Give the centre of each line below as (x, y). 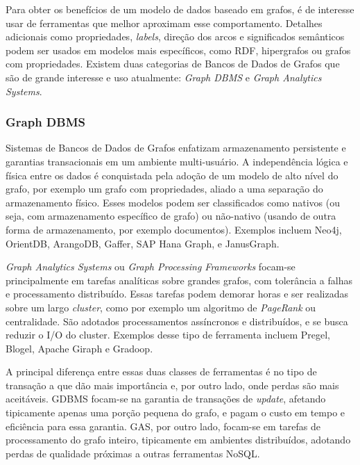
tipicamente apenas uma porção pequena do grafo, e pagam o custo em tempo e (175, 413)
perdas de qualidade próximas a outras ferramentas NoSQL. (133, 453)
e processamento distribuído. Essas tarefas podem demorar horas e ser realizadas (177, 294)
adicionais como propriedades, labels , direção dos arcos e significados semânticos (175, 36)
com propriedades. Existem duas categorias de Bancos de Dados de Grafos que (173, 64)
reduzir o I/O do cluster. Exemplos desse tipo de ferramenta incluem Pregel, (168, 335)
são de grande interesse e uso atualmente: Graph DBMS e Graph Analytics (164, 77)
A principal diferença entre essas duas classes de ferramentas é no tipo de (161, 372)
